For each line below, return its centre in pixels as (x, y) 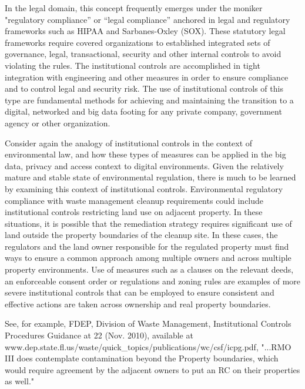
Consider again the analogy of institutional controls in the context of (129, 142)
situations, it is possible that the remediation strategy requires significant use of (148, 223)
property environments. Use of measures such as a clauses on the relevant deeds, (149, 269)
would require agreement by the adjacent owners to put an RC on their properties (152, 369)
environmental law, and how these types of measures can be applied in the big (145, 154)
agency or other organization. (58, 123)
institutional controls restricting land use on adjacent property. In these (134, 212)
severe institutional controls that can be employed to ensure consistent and (140, 292)
